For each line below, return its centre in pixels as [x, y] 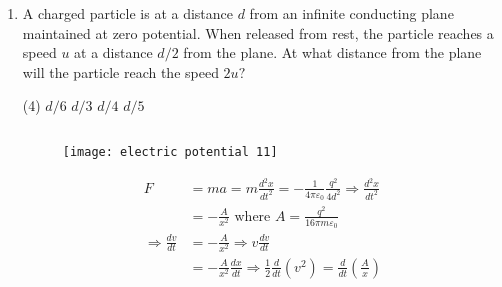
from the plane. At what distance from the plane [332, 52]
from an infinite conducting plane [351, 13]
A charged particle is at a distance [128, 13]
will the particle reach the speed [120, 71]
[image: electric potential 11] [170, 151]
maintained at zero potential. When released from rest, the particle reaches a [258, 32]
